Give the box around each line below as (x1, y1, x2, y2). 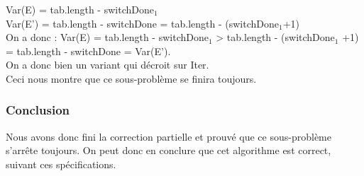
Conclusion (6, 101, 70, 119)
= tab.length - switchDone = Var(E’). (6, 43, 171, 58)
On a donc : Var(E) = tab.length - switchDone (6, 30, 209, 45)
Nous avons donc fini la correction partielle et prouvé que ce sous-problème (6, 129, 331, 143)
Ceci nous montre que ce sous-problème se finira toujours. (6, 71, 257, 86)
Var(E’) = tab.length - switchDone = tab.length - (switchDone (6, 16, 280, 30)
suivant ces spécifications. (6, 156, 116, 171)
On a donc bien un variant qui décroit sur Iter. (6, 57, 209, 72)
